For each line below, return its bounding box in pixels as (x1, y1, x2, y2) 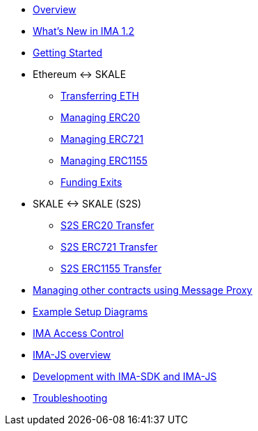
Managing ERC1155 (61, 155, 148, 166)
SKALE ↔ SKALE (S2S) (33, 198, 142, 210)
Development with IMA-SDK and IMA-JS (33, 370, 217, 382)
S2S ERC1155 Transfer (61, 262, 162, 274)
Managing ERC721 (61, 133, 144, 145)
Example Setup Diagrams (33, 306, 148, 318)
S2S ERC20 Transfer (61, 219, 154, 231)
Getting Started (33, 47, 103, 58)
